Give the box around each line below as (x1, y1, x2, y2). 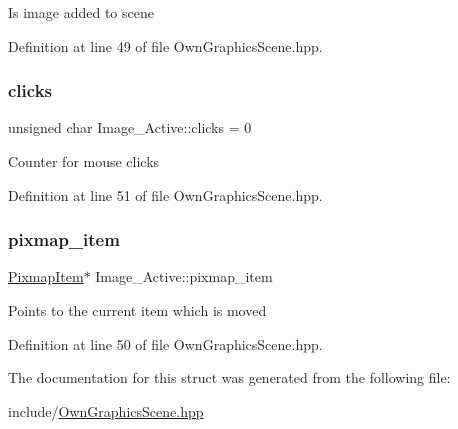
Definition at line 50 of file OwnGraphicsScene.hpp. (8, 333, 323, 354)
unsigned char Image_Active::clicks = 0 (8, 117, 252, 138)
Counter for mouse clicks (8, 151, 160, 171)
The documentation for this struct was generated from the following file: (8, 367, 451, 388)
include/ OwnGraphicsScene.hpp (8, 400, 204, 421)
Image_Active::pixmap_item (95, 266, 273, 287)
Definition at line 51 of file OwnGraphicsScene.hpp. (8, 184, 323, 205)
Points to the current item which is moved (8, 300, 267, 320)
